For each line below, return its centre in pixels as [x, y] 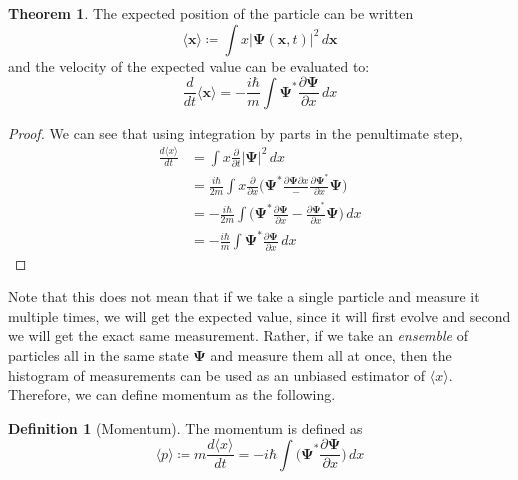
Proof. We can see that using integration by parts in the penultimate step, [235, 132]
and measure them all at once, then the [331, 354]
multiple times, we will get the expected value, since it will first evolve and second [259, 315]
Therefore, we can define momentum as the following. [172, 394]
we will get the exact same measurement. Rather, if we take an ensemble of [238, 335]
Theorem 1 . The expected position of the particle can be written [211, 13]
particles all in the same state [98, 354]
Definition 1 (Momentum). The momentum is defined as [185, 427]
